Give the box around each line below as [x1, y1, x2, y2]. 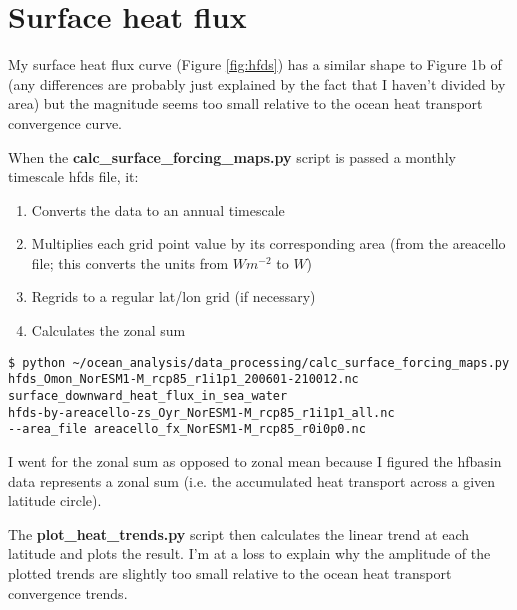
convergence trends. [8, 582, 128, 603]
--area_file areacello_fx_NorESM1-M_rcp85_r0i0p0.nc [8, 422, 366, 437]
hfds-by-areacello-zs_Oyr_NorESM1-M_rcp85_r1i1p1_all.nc [8, 405, 395, 420]
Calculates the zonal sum [31, 320, 186, 341]
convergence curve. [8, 112, 123, 133]
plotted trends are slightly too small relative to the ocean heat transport [8, 562, 452, 583]
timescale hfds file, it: [8, 166, 139, 187]
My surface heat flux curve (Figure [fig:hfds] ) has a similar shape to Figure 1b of [8, 54, 502, 75]
